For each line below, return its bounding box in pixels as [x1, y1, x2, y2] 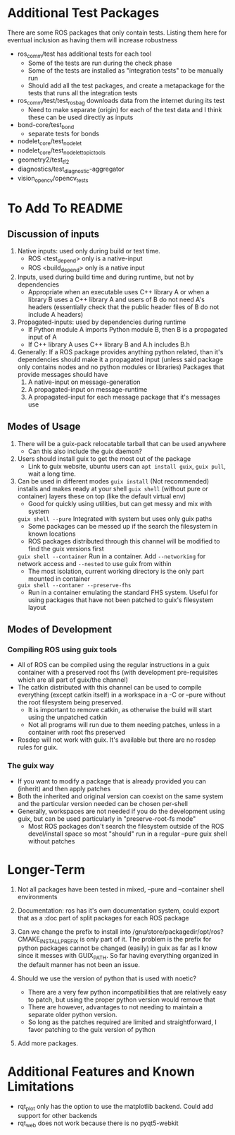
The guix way [7, 761, 54, 771]
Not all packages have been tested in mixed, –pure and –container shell [17, 884, 224, 894]
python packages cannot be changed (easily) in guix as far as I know [17, 944, 217, 952]
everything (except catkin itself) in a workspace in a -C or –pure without [17, 690, 227, 699]
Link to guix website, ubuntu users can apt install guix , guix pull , [27, 462, 227, 470]
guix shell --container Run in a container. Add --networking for [17, 552, 206, 560]
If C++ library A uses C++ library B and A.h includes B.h [27, 340, 190, 349]
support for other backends [17, 1111, 98, 1119]
